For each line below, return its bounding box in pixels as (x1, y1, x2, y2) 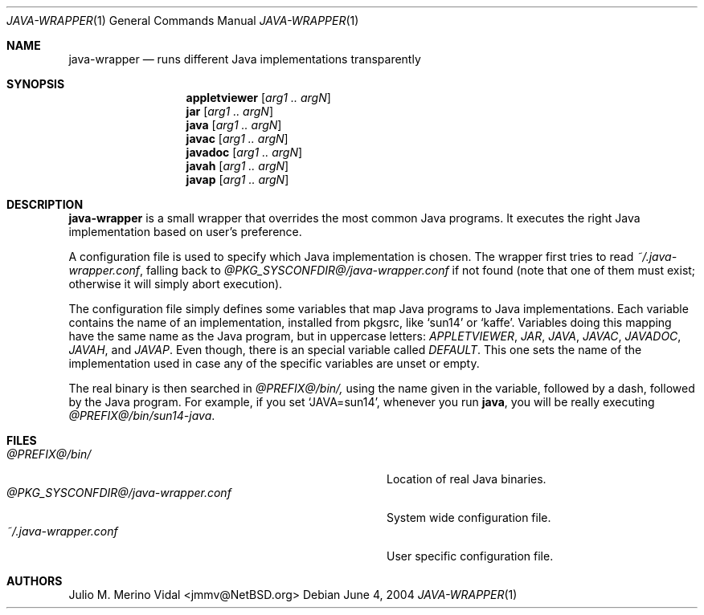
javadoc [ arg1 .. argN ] (186, 145, 303, 159)
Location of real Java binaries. (387, 472, 546, 486)
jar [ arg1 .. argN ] (186, 104, 273, 118)
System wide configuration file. (387, 511, 551, 524)
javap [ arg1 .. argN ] (186, 173, 289, 186)
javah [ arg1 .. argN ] (186, 159, 289, 173)
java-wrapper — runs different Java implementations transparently (68, 52, 421, 66)
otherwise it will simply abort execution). (68, 277, 283, 291)
